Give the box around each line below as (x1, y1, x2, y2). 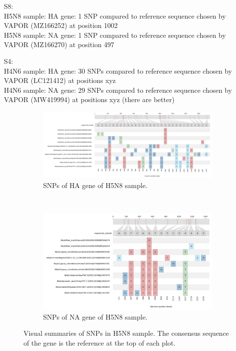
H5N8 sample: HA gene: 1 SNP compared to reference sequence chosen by (4, 10, 226, 21)
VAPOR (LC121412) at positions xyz (4, 75, 116, 85)
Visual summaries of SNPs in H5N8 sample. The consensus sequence (24, 328, 229, 338)
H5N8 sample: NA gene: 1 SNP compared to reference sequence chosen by (4, 29, 226, 40)
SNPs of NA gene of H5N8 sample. (43, 311, 148, 322)
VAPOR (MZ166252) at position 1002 (4, 20, 118, 30)
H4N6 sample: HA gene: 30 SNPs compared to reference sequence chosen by (4, 65, 232, 76)
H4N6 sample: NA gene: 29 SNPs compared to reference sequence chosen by (4, 84, 232, 95)
